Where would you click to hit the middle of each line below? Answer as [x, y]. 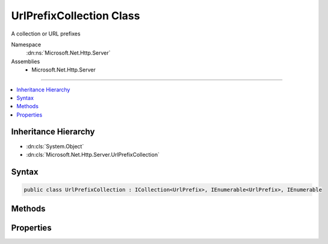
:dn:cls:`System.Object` [55, 146]
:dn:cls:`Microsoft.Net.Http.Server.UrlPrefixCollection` [93, 154]
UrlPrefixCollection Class [76, 16]
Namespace [26, 44]
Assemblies [26, 61]
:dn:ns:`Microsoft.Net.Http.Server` [68, 53]
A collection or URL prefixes [46, 34]
